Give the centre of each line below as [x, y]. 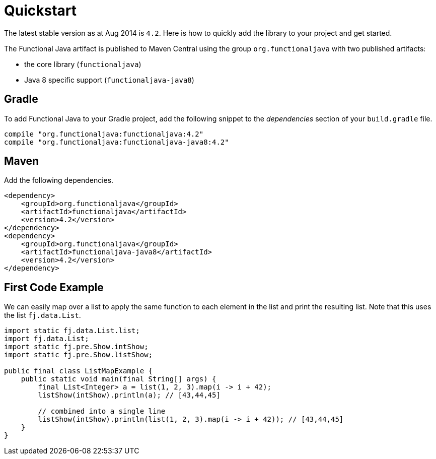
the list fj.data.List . [43, 315]
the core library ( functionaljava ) [83, 64]
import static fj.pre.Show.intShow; [76, 347]
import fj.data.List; [47, 339]
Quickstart [41, 11]
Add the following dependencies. [59, 180]
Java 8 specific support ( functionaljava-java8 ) [109, 80]
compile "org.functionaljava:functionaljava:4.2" [104, 134]
